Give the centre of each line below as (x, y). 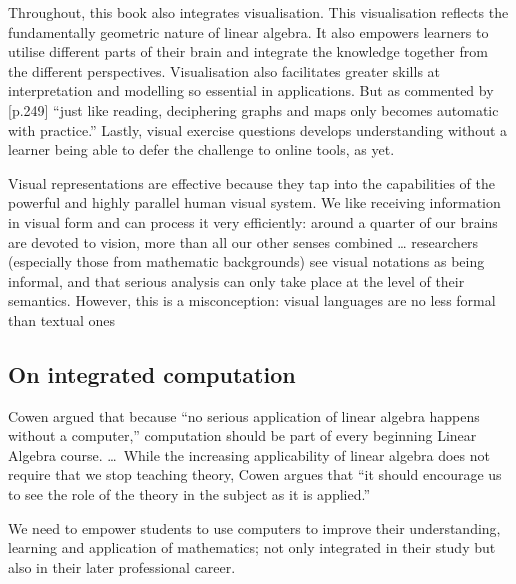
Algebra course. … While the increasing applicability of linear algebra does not (249, 454)
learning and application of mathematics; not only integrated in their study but (252, 547)
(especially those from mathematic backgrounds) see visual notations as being (246, 261)
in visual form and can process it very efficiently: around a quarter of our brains (253, 221)
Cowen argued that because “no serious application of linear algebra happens (244, 415)
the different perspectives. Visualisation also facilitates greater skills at (224, 70)
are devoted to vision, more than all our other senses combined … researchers (243, 241)
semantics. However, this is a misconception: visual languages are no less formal (252, 300)
